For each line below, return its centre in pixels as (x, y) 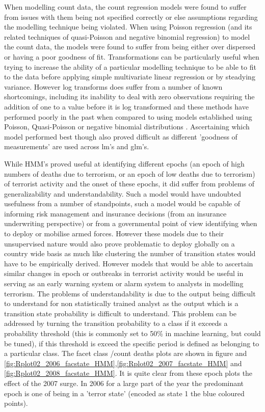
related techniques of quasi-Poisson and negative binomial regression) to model (127, 36)
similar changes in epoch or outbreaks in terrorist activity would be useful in (124, 273)
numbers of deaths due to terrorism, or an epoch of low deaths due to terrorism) (130, 173)
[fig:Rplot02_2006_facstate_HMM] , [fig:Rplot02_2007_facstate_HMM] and (123, 363)
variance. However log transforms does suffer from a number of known (113, 86)
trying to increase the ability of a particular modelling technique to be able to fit (130, 66)
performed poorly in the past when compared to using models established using (128, 116)
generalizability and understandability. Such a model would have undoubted (123, 193)
